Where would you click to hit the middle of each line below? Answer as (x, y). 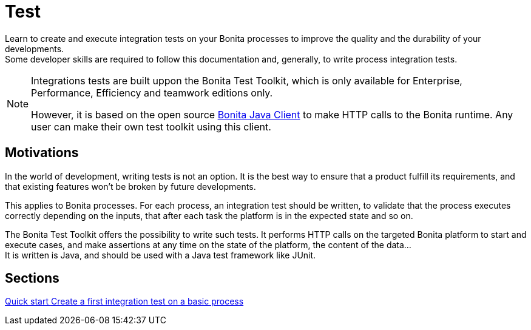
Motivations (42, 153)
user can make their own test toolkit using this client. (151, 126)
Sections (32, 278)
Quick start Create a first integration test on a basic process (124, 301)
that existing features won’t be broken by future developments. (130, 186)
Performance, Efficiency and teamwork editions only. (152, 93)
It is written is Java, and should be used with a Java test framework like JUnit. (161, 255)
